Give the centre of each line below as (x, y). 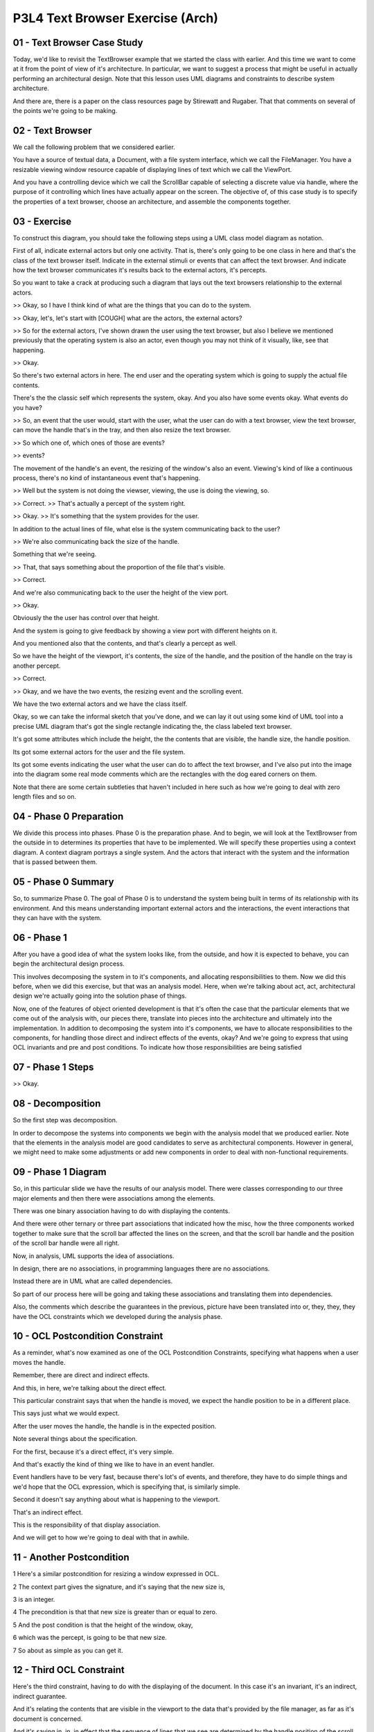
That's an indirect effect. (48, 1512)
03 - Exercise (42, 221)
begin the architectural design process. (69, 964)
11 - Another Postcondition (71, 1558)
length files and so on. (44, 797)
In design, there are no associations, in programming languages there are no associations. (141, 1269)
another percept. (37, 666)
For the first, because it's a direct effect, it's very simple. (93, 1451)
